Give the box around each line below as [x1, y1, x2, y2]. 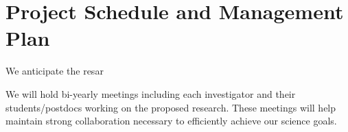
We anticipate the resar [5, 64, 104, 78]
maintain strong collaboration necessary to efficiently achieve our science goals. [5, 114, 337, 128]
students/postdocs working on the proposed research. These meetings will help [5, 100, 336, 114]
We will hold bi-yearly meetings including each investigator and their [5, 86, 296, 101]
